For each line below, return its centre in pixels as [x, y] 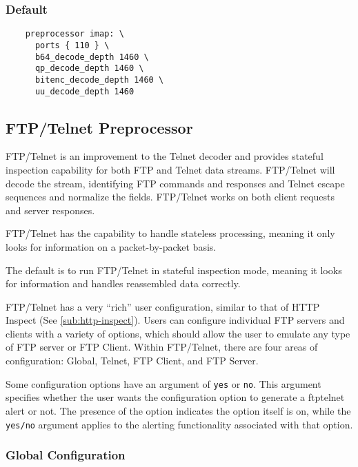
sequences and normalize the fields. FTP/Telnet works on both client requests [170, 197]
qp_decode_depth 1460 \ [89, 69]
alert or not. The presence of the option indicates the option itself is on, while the [178, 410]
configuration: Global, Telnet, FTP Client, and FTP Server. [132, 361]
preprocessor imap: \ [74, 34]
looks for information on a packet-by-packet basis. [111, 246]
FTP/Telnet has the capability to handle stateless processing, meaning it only [170, 233]
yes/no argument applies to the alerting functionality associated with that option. [179, 424]
